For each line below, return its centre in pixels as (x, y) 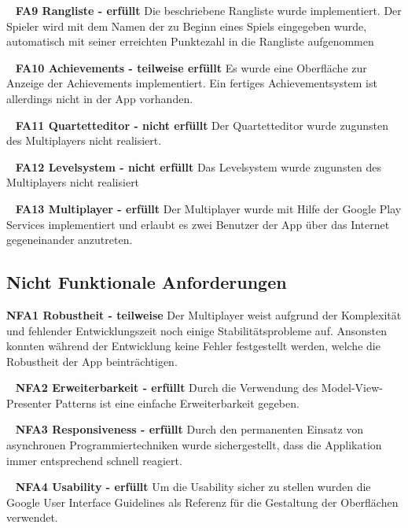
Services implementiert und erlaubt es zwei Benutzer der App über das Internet (198, 224)
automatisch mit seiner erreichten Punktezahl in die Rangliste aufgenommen (190, 41)
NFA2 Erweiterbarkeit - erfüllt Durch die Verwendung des (167, 388)
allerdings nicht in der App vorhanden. (100, 98)
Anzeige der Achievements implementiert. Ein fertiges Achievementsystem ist (192, 83)
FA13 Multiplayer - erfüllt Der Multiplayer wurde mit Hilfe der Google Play (208, 208)
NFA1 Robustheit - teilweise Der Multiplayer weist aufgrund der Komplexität (204, 314)
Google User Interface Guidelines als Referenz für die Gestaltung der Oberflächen (202, 502)
